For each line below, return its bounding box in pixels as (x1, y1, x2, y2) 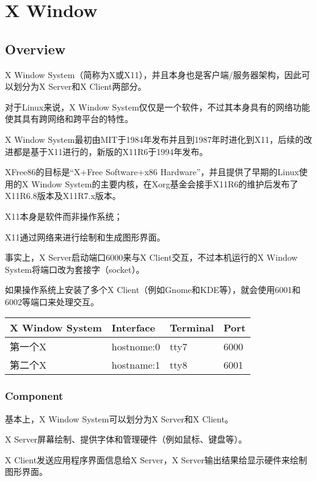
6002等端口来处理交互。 (5, 295, 99, 308)
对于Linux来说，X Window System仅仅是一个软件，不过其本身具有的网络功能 (5, 100, 310, 113)
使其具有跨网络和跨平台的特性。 (5, 112, 133, 125)
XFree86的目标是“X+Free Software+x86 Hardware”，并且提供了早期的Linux (5, 165, 299, 178)
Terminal (170, 320, 214, 335)
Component (5, 388, 64, 403)
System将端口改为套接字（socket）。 (5, 262, 145, 275)
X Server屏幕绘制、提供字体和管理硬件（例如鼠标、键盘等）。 (5, 433, 247, 446)
